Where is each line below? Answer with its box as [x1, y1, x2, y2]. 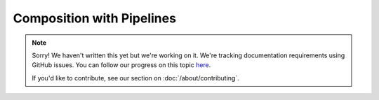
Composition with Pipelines [13, 10, 177, 26]
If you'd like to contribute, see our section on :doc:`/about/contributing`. [32, 73, 240, 82]
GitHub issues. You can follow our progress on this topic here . [32, 61, 211, 69]
